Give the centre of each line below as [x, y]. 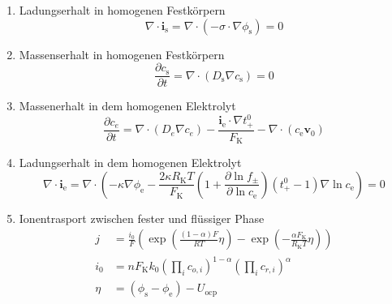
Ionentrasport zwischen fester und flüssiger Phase [142, 218]
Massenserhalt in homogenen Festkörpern [122, 54]
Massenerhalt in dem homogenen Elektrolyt [127, 106]
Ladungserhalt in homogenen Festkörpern [122, 10]
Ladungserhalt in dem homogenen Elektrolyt [130, 163]
